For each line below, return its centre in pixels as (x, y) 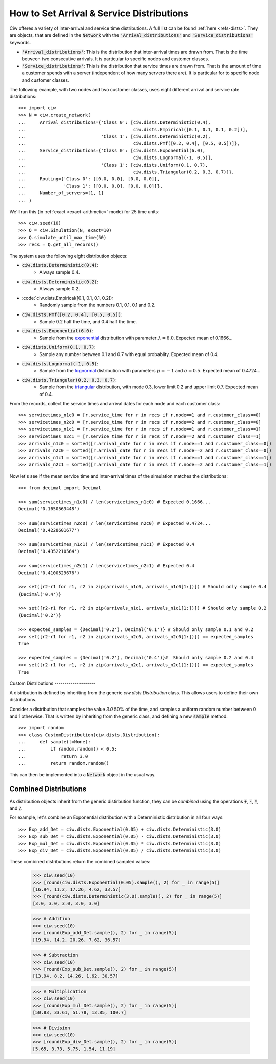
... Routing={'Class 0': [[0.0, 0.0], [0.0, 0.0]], (89, 179)
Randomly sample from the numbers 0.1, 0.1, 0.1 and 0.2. (97, 305)
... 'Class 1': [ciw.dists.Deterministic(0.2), (114, 136)
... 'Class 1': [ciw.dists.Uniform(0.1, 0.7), (113, 165)
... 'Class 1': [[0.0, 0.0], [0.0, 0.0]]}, (91, 186)
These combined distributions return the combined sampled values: (80, 862)
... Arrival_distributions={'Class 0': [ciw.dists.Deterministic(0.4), (114, 122)
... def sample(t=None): (54, 742)
